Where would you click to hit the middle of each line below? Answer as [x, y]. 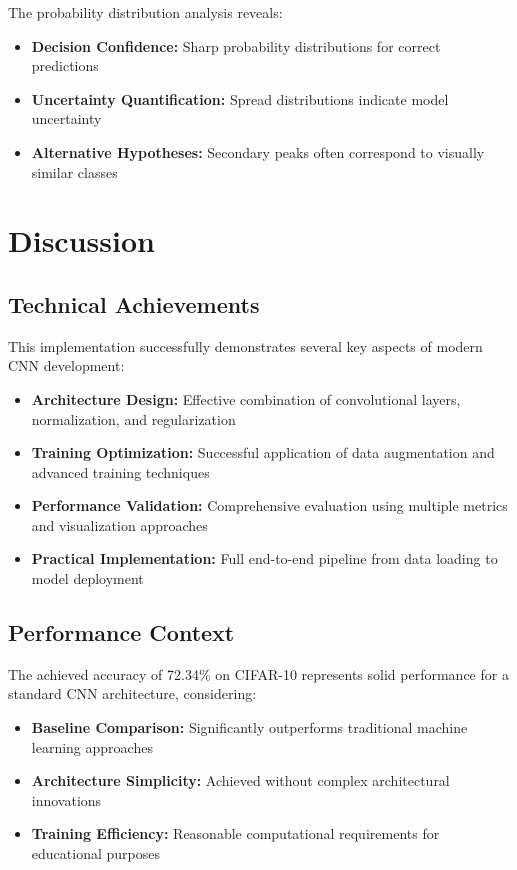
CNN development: [66, 365]
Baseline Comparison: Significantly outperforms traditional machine [249, 727]
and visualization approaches [119, 524]
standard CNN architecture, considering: [132, 693]
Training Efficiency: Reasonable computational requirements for [235, 833]
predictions [65, 65]
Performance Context [121, 632]
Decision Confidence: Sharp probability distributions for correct [236, 45]
